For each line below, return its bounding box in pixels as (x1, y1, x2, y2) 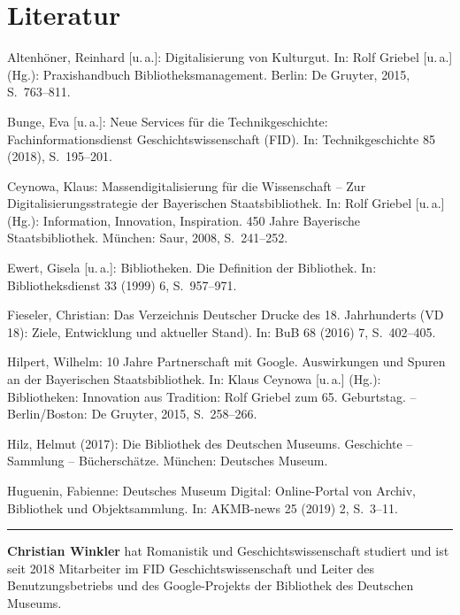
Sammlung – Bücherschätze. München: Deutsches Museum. (7, 451, 328, 470)
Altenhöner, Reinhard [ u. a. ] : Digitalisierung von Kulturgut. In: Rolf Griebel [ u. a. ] (7, 48, 453, 66)
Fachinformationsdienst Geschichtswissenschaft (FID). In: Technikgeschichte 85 (7, 129, 435, 148)
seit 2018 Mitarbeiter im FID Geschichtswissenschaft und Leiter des (7, 558, 375, 577)
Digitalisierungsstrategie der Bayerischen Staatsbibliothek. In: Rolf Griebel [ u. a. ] (7, 194, 445, 212)
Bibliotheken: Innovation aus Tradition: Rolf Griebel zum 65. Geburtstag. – (7, 387, 417, 405)
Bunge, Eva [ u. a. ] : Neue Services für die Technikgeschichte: (7, 111, 328, 130)
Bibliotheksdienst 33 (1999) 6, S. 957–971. (7, 275, 237, 294)
